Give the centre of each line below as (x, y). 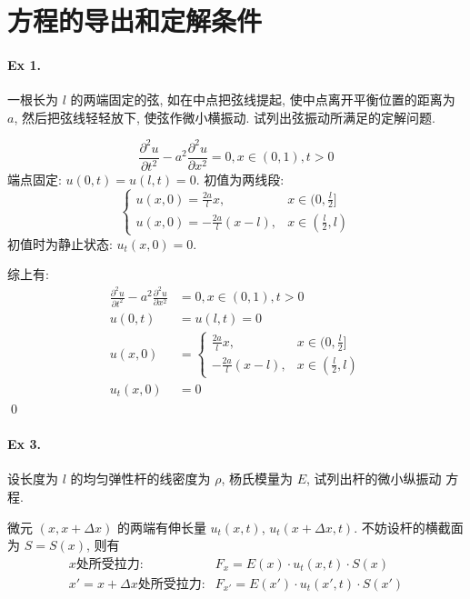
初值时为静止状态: (60, 243)
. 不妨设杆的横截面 (409, 527)
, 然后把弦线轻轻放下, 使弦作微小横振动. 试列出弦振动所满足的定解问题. (225, 117)
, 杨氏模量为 (257, 479)
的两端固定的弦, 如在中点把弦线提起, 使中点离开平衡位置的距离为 (263, 100)
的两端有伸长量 (161, 527)
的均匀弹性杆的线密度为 (140, 479)
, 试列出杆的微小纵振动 (374, 479)
